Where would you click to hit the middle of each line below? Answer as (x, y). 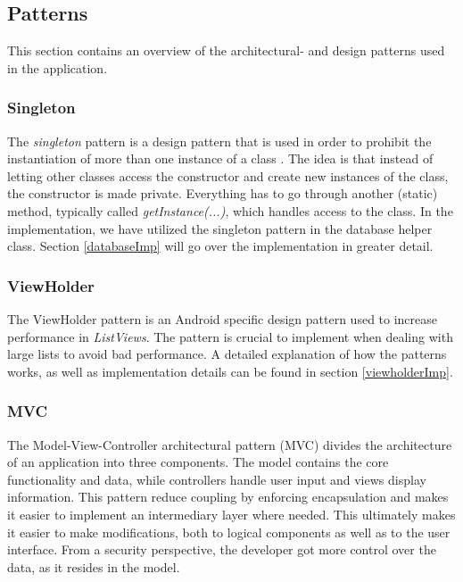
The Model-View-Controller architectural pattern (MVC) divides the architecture (230, 444)
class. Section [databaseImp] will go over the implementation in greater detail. (220, 246)
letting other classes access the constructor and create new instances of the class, (228, 175)
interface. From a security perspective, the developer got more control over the (222, 549)
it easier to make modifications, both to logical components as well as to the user (229, 532)
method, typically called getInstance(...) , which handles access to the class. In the (230, 210)
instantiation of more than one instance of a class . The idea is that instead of (220, 158)
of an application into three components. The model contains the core (198, 462)
